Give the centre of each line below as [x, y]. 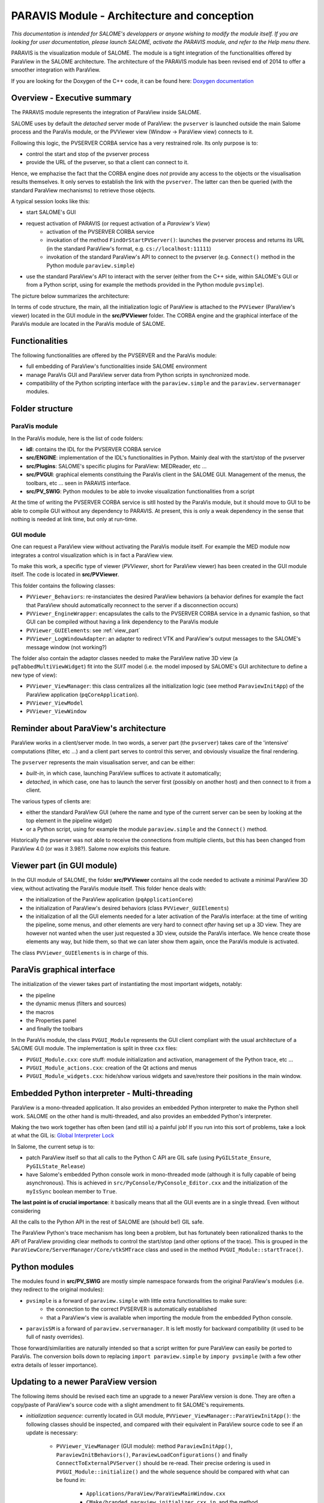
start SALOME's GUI [51, 212]
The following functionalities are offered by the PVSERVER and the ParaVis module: [114, 355]
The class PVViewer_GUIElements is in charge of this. [80, 952]
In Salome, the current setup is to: [53, 1146]
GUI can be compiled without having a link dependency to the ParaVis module [122, 622]
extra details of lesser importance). [55, 1365]
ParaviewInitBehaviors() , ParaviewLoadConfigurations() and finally [152, 1454]
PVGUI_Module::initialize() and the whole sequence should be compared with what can [173, 1471]
